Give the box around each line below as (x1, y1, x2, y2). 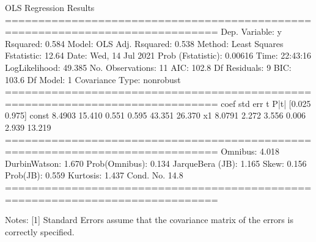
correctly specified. (5, 225, 75, 238)
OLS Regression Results (5, 1, 95, 13)
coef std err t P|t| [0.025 (221, 97, 311, 109)
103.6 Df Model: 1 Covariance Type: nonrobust (5, 73, 181, 86)
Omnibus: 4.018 (221, 145, 279, 158)
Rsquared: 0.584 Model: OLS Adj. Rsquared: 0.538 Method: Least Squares (5, 37, 284, 50)
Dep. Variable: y (221, 25, 282, 38)
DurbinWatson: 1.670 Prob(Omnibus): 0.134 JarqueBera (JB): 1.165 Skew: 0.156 (5, 156, 307, 169)
